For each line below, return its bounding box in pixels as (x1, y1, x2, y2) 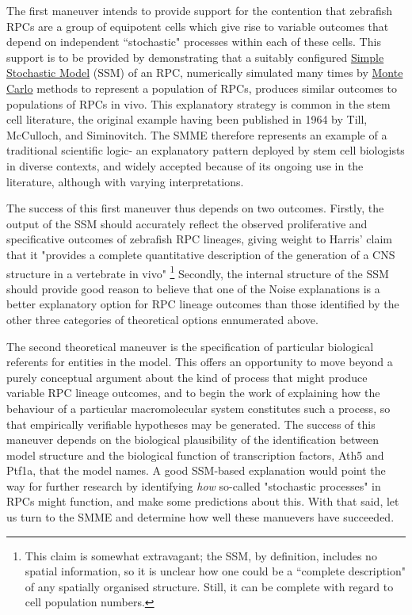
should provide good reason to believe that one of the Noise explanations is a (6, 280, 380, 296)
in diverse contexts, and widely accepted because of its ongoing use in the (6, 157, 364, 174)
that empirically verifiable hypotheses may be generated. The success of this (6, 415, 376, 432)
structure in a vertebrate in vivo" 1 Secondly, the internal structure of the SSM (6, 262, 389, 281)
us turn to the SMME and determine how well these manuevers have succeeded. (6, 509, 395, 525)
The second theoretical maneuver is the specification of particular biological (6, 338, 374, 354)
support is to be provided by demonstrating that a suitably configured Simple (6, 48, 384, 65)
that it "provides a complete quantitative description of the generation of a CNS (6, 246, 395, 262)
